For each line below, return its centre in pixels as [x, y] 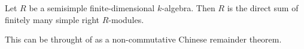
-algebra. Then [189, 8]
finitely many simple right [52, 19]
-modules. [126, 19]
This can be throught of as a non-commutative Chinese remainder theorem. [143, 39]
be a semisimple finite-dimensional [92, 8]
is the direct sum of [263, 8]
